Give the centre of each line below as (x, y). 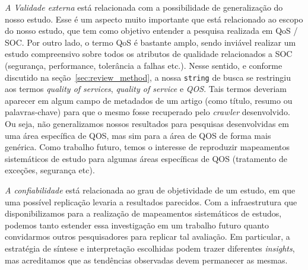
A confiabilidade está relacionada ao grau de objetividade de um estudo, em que (150, 190)
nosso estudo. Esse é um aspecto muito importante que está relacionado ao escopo (154, 19)
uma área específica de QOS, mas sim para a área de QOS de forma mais (138, 135)
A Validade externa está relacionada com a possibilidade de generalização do (144, 7)
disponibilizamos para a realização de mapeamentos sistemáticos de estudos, (143, 213)
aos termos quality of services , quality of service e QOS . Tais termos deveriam (146, 89)
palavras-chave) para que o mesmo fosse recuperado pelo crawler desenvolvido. (147, 112)
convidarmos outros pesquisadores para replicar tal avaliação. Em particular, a (147, 236)
